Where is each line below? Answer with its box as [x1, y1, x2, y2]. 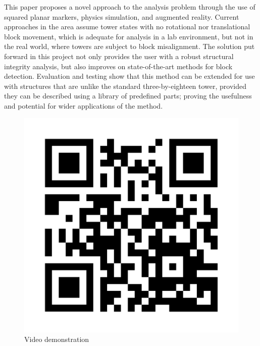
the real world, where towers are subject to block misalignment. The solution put [4, 41, 255, 52]
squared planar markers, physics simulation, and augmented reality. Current [4, 11, 239, 22]
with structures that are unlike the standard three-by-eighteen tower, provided [4, 80, 247, 91]
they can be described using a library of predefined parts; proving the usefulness [4, 90, 252, 101]
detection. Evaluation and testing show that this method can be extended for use [4, 71, 255, 81]
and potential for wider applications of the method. [4, 100, 163, 111]
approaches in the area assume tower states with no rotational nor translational [4, 21, 250, 32]
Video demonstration [24, 334, 89, 344]
